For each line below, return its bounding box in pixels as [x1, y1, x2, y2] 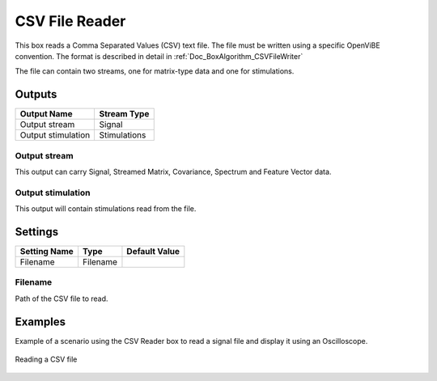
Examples [15, 315, 66, 328]
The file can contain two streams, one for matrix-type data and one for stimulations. [15, 66, 295, 76]
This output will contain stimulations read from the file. [15, 204, 197, 214]
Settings [15, 225, 59, 239]
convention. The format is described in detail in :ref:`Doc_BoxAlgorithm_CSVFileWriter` [15, 51, 303, 61]
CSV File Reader [15, 12, 126, 30]
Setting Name [19, 246, 74, 257]
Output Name [19, 108, 73, 120]
